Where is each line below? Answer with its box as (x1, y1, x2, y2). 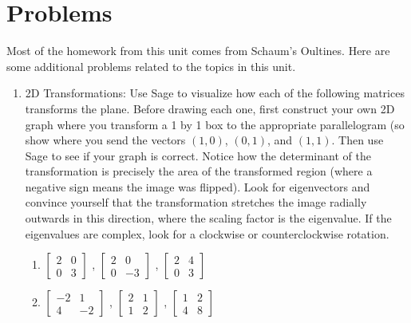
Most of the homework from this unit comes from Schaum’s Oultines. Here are (6, 42, 390, 59)
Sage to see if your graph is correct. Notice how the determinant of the (25, 147, 371, 163)
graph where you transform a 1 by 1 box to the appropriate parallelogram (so (25, 116, 405, 132)
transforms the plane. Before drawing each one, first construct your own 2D (25, 100, 395, 116)
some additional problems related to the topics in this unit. (6, 57, 296, 74)
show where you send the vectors (25, 132, 186, 148)
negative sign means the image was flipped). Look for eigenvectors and (25, 178, 370, 195)
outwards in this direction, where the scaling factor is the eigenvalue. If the (25, 210, 392, 226)
